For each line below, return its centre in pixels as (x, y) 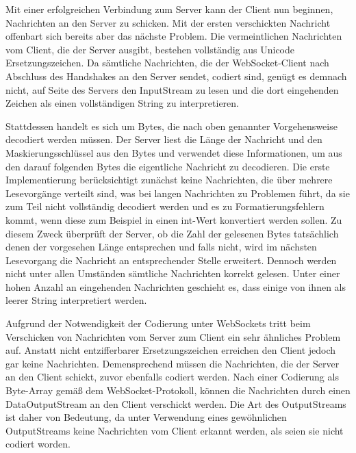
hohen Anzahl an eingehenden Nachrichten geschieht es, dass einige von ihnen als (176, 286)
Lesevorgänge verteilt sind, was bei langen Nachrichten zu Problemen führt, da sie (178, 193)
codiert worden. (38, 444)
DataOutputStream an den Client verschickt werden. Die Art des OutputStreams (176, 403)
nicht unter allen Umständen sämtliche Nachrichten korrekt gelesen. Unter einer (173, 273)
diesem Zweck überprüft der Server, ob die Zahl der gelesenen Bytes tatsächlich (172, 233)
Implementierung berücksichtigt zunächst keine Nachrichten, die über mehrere (169, 180)
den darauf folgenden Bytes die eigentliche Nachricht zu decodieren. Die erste (168, 166)
